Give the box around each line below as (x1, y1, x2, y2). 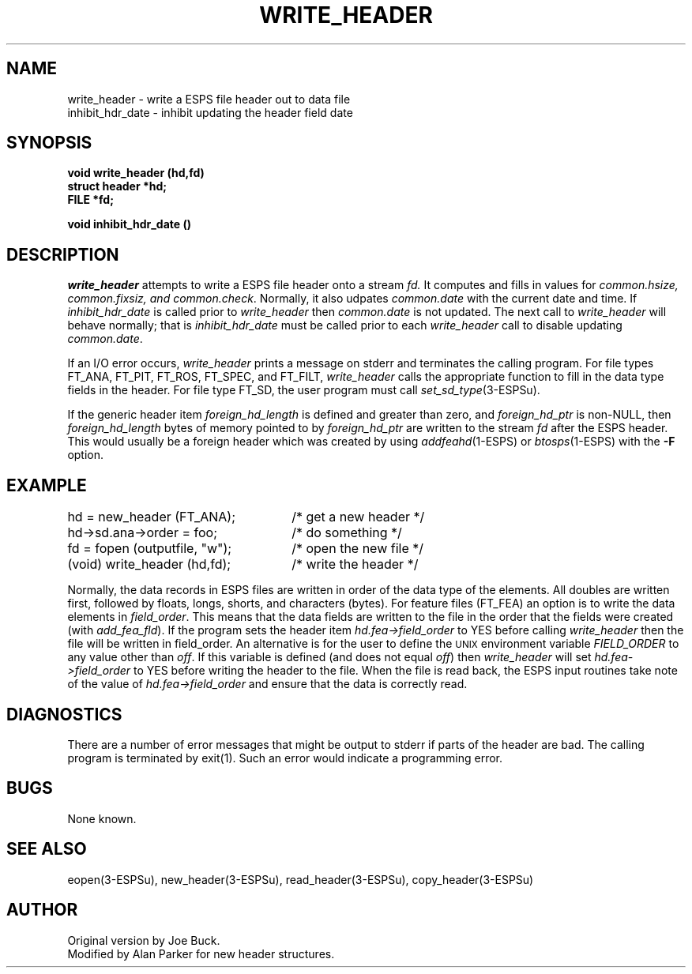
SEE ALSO (6, 839, 87, 859)
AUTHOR (6, 900, 78, 920)
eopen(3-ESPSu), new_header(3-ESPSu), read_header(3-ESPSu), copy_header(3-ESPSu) (67, 872, 534, 886)
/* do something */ (291, 525, 402, 541)
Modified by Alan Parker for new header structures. (67, 946, 335, 961)
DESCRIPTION (6, 244, 119, 265)
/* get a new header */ (291, 509, 425, 525)
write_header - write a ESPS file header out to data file (67, 92, 351, 106)
